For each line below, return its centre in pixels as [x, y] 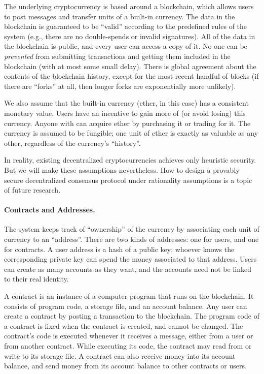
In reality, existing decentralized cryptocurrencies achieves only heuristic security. [130, 160]
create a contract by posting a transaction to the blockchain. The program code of [132, 316]
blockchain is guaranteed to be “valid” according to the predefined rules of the [126, 26]
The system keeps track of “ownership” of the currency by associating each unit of [132, 229]
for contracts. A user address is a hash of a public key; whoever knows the [119, 249]
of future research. [32, 190]
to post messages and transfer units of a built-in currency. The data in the [120, 16]
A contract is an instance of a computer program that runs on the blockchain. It [129, 296]
